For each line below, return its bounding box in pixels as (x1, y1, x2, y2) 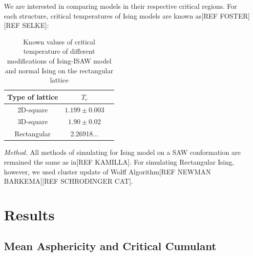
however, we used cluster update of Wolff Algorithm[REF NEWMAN (4, 166, 211, 176)
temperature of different (23, 46, 95, 56)
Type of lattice (7, 91, 58, 102)
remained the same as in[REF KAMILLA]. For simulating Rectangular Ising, (4, 156, 234, 167)
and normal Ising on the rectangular (5, 65, 113, 75)
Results (4, 204, 55, 224)
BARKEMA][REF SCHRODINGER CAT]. (4, 176, 133, 186)
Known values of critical (23, 36, 95, 46)
